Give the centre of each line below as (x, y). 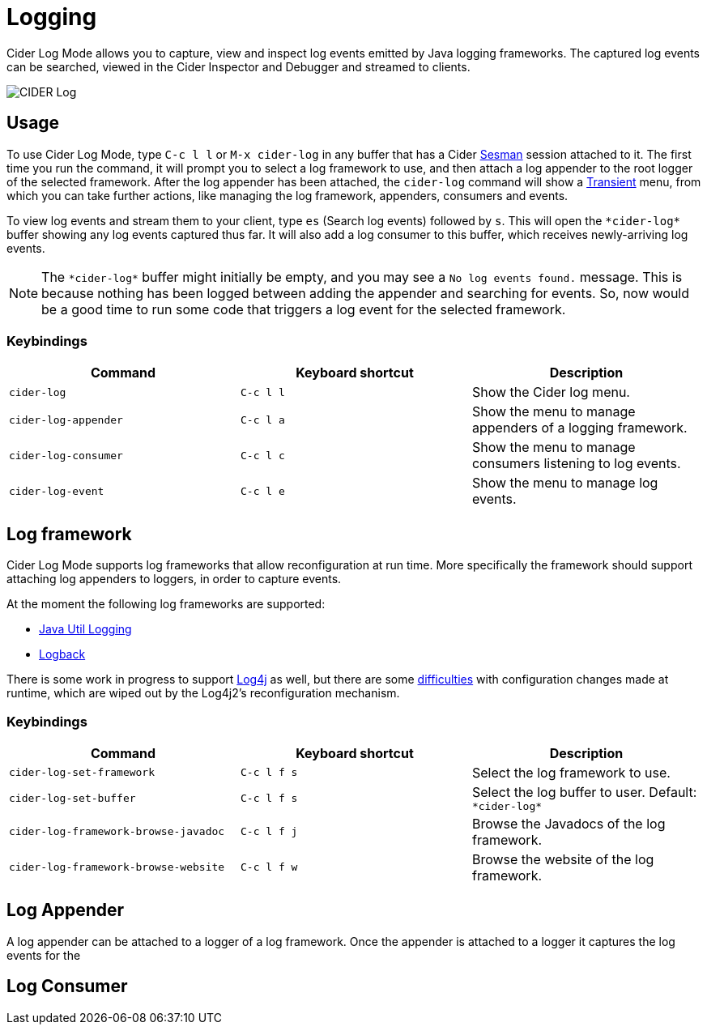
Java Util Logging (85, 629)
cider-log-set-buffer (72, 798)
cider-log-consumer (66, 455)
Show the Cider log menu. (551, 392)
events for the (44, 955)
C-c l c (262, 455)
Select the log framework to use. (571, 772)
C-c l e (262, 491)
